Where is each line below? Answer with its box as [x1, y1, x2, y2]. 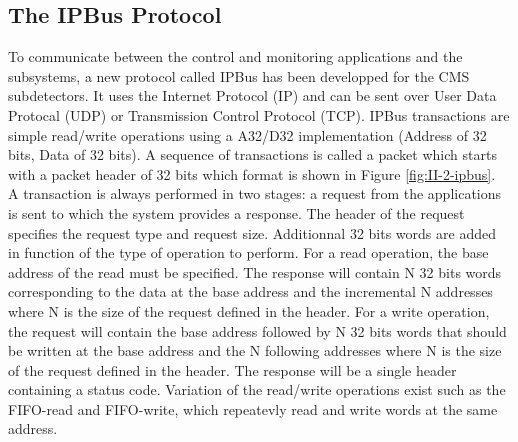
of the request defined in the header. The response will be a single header [8, 359, 457, 380]
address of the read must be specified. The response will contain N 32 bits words [8, 261, 502, 282]
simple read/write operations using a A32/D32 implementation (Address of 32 [8, 124, 487, 145]
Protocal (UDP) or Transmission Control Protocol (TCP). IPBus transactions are [8, 104, 510, 125]
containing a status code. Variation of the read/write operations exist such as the [8, 379, 506, 400]
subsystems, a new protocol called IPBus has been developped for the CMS [8, 65, 470, 86]
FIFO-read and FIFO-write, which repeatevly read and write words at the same [8, 398, 498, 419]
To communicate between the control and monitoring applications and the [8, 46, 463, 67]
